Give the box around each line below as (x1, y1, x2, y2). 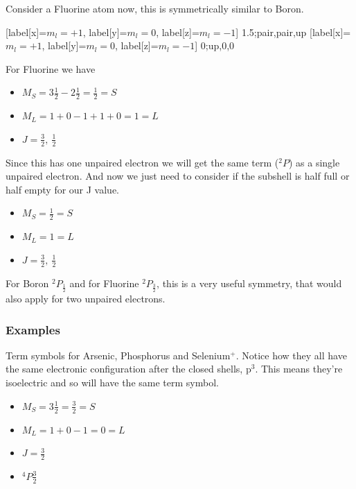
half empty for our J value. (6, 182, 120, 196)
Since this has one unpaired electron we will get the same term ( (6, 155, 279, 169)
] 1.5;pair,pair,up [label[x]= (235, 24, 351, 39)
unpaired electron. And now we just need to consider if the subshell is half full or (6, 169, 350, 183)
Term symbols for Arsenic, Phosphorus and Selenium (6, 348, 231, 362)
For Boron (6, 275, 49, 290)
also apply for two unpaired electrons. (6, 291, 166, 306)
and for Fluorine (69, 275, 139, 290)
